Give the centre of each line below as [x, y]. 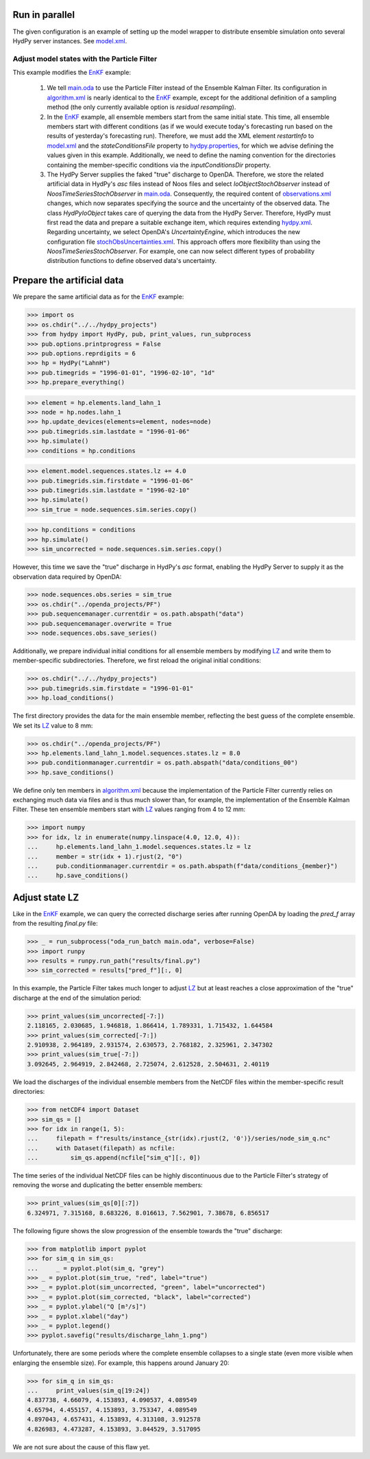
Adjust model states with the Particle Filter [85, 58]
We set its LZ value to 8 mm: [53, 725]
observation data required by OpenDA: [67, 576]
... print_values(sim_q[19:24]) [89, 1391]
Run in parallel [44, 15]
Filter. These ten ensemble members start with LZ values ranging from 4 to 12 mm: [129, 809]
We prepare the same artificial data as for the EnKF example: [98, 297]
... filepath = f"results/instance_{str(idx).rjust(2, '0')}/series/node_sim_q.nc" [179, 1139]
